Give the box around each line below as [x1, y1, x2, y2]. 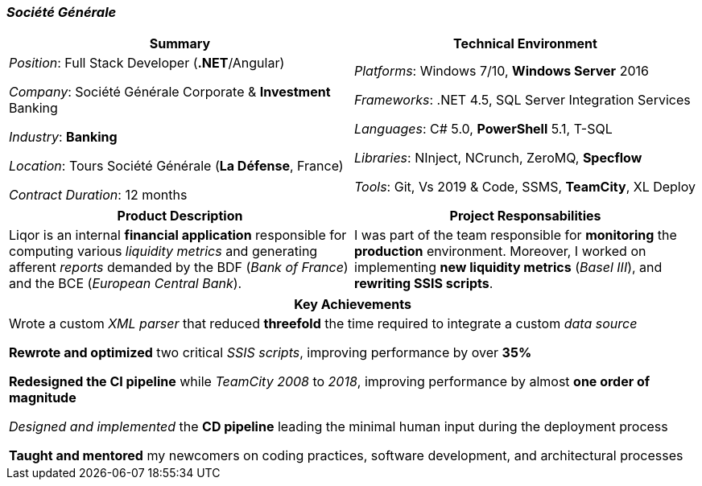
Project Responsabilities [449, 208, 601, 224]
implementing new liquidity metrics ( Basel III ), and [354, 259, 663, 276]
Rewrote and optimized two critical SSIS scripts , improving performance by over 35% [9, 344, 532, 361]
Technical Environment [453, 35, 597, 52]
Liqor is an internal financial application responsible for [9, 227, 347, 244]
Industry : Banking [9, 129, 118, 146]
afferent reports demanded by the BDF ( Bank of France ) [9, 259, 349, 276]
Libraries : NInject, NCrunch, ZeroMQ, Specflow [354, 150, 642, 167]
